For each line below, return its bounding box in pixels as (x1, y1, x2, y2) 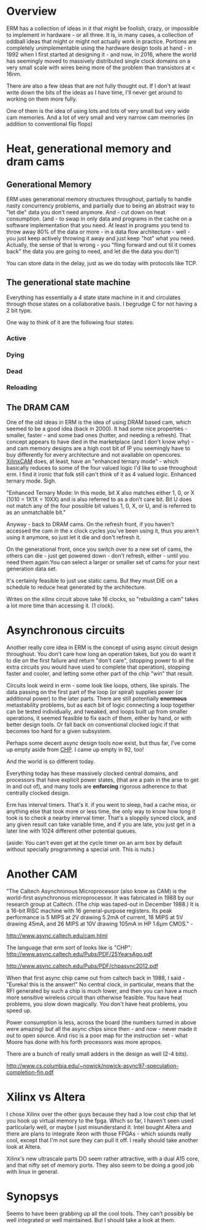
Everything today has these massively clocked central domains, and (6, 769, 178, 777)
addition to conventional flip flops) (6, 120, 93, 127)
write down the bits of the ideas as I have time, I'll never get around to (6, 88, 183, 96)
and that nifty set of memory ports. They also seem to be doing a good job (6, 1162, 194, 1169)
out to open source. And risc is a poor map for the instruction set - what (6, 1032, 188, 1039)
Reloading (6, 383, 37, 392)
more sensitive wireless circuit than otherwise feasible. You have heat (6, 994, 183, 1002)
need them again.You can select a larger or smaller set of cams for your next (6, 559, 200, 566)
